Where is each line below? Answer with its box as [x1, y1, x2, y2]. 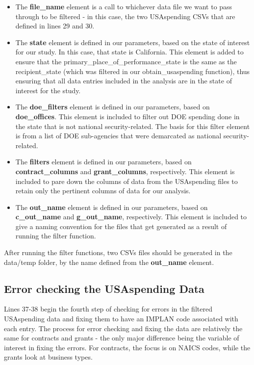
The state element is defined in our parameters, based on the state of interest [15, 37, 250, 47]
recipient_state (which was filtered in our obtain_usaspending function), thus [15, 66, 250, 76]
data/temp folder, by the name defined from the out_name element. [4, 257, 214, 267]
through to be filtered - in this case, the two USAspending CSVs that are [15, 11, 235, 21]
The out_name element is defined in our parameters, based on [15, 202, 208, 212]
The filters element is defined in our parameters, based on [15, 156, 192, 167]
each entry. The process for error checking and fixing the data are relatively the [4, 323, 243, 333]
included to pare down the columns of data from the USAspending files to [15, 176, 238, 186]
